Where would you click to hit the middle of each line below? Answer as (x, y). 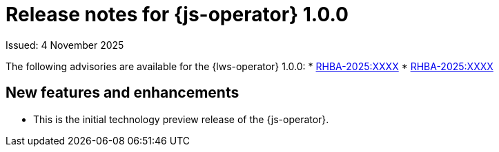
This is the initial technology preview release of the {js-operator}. (181, 119)
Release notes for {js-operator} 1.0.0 (177, 14)
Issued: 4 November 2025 (65, 45)
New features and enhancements (123, 93)
